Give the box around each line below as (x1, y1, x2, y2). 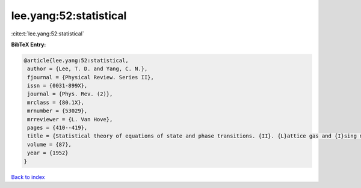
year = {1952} (27, 150, 69, 156)
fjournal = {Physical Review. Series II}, (27, 74, 155, 80)
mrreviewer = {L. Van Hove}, (27, 116, 113, 123)
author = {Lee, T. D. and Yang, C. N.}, (27, 65, 148, 72)
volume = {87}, (27, 141, 72, 148)
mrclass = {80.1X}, (27, 99, 84, 106)
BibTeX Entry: (11, 41, 46, 48)
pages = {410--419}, (27, 124, 88, 132)
